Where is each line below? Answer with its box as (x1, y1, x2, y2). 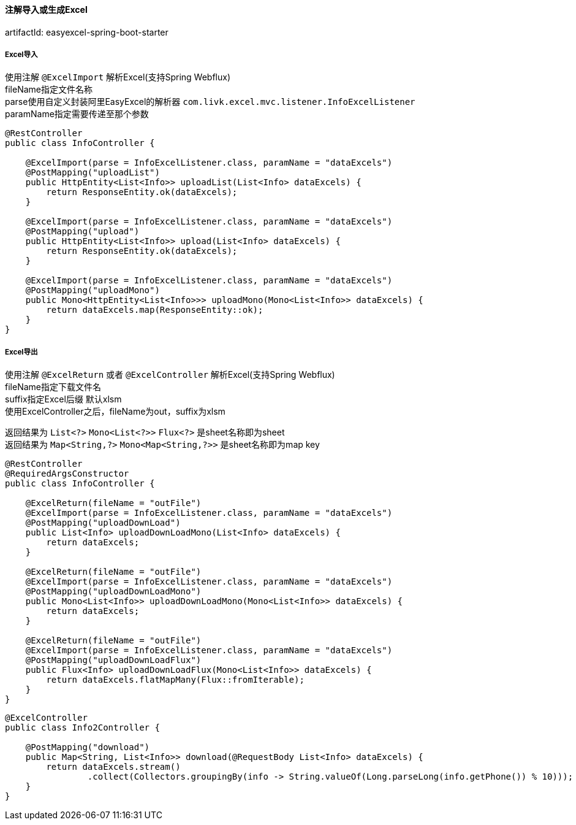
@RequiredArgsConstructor (5, 469, 129, 479)
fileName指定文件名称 (5, 84, 93, 95)
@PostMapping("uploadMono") (25, 285, 160, 296)
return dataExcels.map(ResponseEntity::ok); (46, 305, 263, 315)
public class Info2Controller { (5, 723, 160, 733)
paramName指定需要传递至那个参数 (5, 109, 149, 120)
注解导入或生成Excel (5, 4, 88, 15)
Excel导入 (5, 50, 38, 59)
